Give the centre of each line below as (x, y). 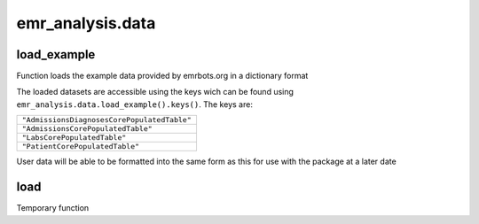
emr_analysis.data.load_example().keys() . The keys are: (134, 104)
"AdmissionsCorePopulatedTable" (87, 129)
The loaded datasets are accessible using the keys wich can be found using (155, 92)
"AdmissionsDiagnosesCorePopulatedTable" (106, 120)
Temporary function (53, 208)
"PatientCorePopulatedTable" (81, 147)
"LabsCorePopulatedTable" (74, 138)
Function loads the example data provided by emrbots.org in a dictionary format (162, 76)
